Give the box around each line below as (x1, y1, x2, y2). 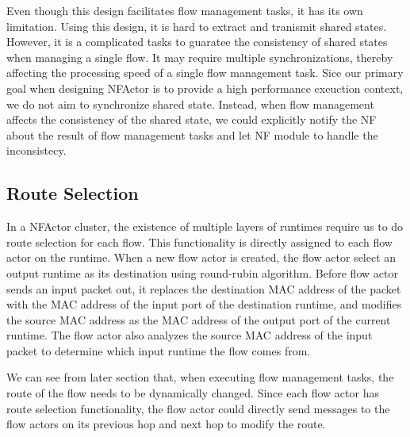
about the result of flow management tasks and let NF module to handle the (6, 126, 378, 143)
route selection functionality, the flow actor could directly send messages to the (6, 400, 390, 416)
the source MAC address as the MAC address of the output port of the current (6, 311, 391, 328)
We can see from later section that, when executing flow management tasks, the (6, 369, 394, 385)
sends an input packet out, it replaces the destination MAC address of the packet (6, 280, 401, 297)
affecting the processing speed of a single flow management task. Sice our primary (6, 64, 404, 81)
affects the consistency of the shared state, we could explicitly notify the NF (6, 111, 377, 128)
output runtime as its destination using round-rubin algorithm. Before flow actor (6, 264, 398, 281)
